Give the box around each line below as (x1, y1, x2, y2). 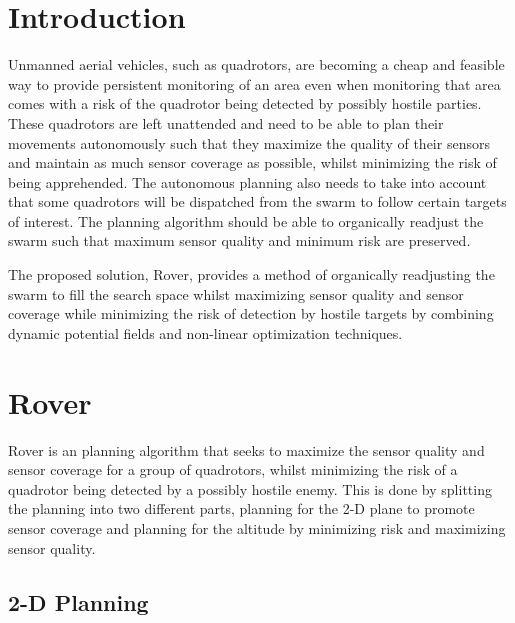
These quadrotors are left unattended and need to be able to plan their (8, 112, 444, 133)
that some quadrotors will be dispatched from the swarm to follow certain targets (8, 191, 507, 212)
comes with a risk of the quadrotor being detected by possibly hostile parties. (8, 93, 482, 114)
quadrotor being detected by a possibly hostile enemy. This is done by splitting (8, 478, 492, 499)
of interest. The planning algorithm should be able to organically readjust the (8, 210, 484, 231)
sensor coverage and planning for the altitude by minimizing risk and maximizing (8, 517, 506, 538)
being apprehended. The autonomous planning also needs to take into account (8, 171, 487, 192)
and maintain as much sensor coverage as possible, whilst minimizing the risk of (8, 152, 497, 173)
